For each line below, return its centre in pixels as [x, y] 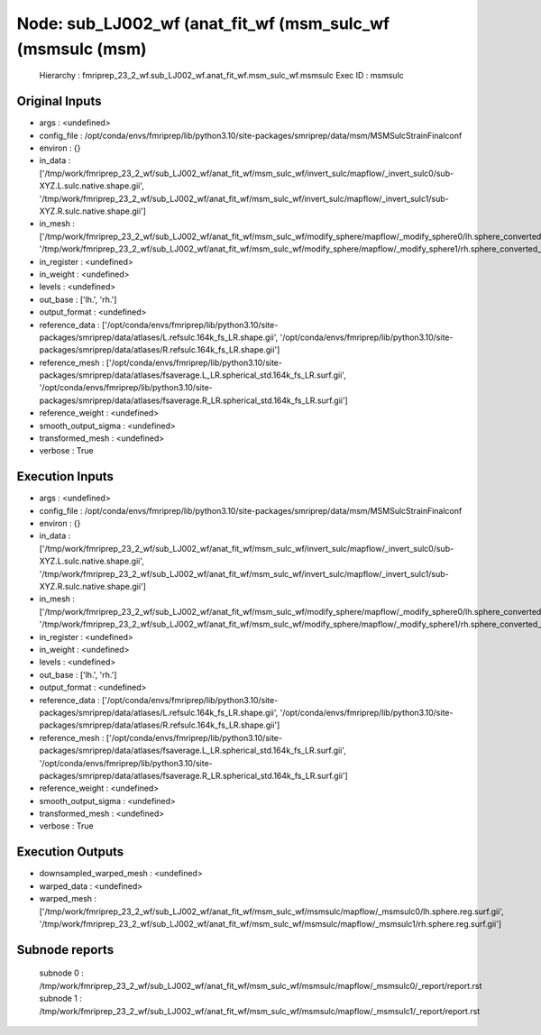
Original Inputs [59, 101]
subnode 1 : [61, 998]
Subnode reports [65, 950]
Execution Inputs [65, 476]
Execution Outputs [70, 852]
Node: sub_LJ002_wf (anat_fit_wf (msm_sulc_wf [203, 23]
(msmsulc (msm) [82, 49]
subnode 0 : [62, 973]
